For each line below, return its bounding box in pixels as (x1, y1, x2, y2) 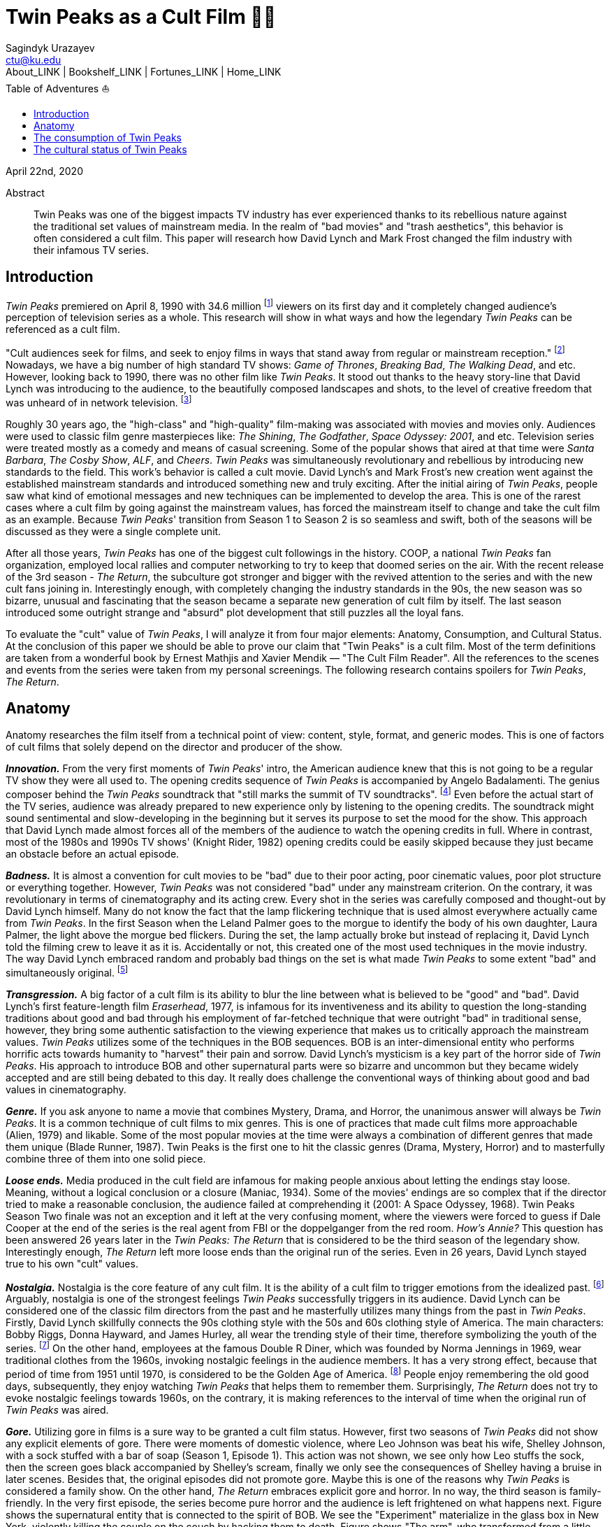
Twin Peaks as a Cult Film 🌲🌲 (6, 5, 277, 29)
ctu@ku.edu (6, 53, 61, 66)
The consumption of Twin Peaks (34, 131, 182, 143)
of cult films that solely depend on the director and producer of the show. (6, 741, 342, 753)
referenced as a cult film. (6, 323, 120, 336)
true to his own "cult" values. (6, 1257, 138, 1270)
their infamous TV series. (34, 243, 149, 256)
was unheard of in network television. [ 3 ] (6, 394, 192, 409)
